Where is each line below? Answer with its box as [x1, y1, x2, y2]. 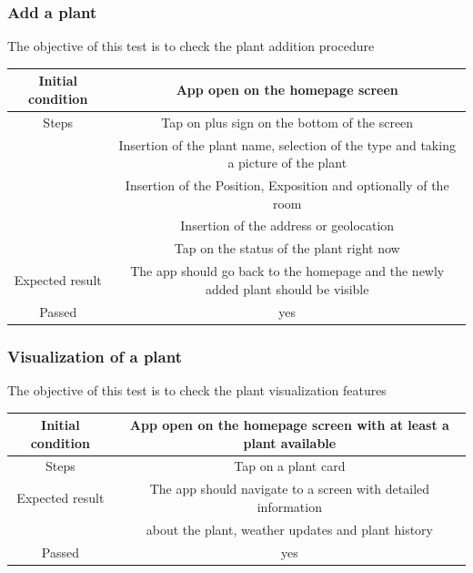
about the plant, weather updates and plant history [146, 519, 433, 538]
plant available [243, 433, 337, 452]
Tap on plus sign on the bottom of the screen [161, 112, 414, 131]
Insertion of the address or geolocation [180, 216, 395, 235]
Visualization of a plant [7, 344, 182, 367]
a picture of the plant [227, 153, 347, 172]
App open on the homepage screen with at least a [129, 415, 449, 434]
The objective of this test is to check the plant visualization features [7, 380, 387, 399]
